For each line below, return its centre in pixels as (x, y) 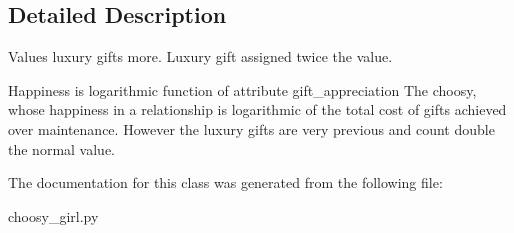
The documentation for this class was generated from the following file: (225, 182)
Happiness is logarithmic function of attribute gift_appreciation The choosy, (242, 89)
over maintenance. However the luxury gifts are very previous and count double (251, 128)
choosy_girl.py (53, 215)
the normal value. (61, 148)
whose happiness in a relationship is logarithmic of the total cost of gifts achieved (257, 109)
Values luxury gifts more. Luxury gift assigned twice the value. (200, 56)
